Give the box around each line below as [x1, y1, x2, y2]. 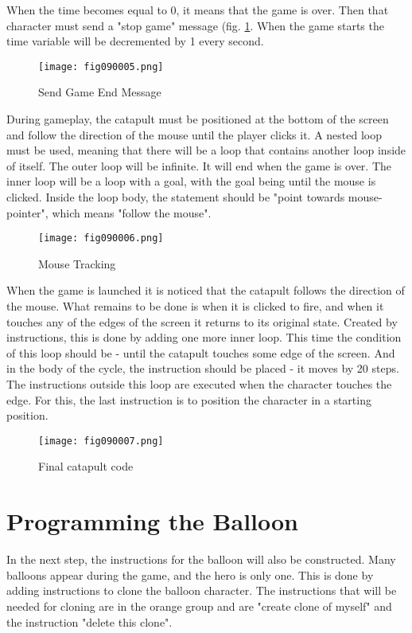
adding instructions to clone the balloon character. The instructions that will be [6, 582, 397, 599]
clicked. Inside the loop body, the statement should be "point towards [6, 189, 345, 205]
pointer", [6, 204, 49, 221]
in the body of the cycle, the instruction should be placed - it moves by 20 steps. [6, 360, 399, 377]
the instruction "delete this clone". [6, 613, 173, 630]
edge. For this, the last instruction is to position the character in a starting [6, 391, 371, 408]
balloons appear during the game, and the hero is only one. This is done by [6, 566, 374, 583]
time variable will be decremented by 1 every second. [6, 33, 264, 49]
